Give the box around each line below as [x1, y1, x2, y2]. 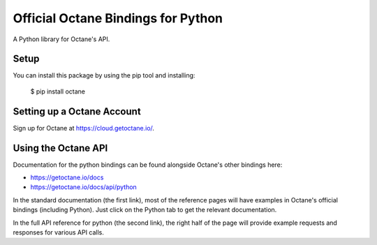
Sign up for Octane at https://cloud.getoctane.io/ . [13, 124, 155, 132]
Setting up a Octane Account [13, 105, 141, 117]
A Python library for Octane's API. [13, 35, 110, 43]
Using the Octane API [13, 142, 108, 154]
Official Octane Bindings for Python [13, 10, 223, 26]
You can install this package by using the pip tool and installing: [13, 71, 195, 80]
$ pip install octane [30, 87, 86, 96]
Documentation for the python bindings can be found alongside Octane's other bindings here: [13, 161, 283, 169]
